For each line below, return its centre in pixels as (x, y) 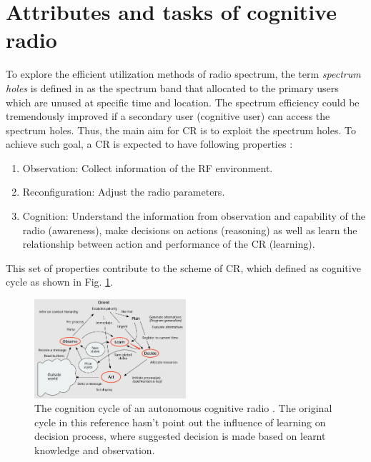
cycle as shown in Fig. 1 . (60, 282)
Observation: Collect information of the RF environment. (148, 167)
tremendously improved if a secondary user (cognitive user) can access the (168, 116)
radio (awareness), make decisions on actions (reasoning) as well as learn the (190, 230)
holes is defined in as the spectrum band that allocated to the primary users (172, 87)
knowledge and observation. (95, 450)
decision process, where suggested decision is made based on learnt (180, 436)
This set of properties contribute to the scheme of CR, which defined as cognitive (183, 267)
